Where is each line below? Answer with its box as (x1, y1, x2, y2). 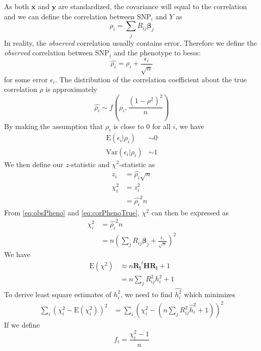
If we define (4, 320, 40, 330)
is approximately (46, 84, 97, 94)
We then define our (4, 158, 63, 169)
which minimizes (184, 289, 236, 299)
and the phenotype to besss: (114, 47, 201, 58)
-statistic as (119, 158, 155, 169)
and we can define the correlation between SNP (4, 11, 151, 21)
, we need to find (120, 289, 173, 299)
